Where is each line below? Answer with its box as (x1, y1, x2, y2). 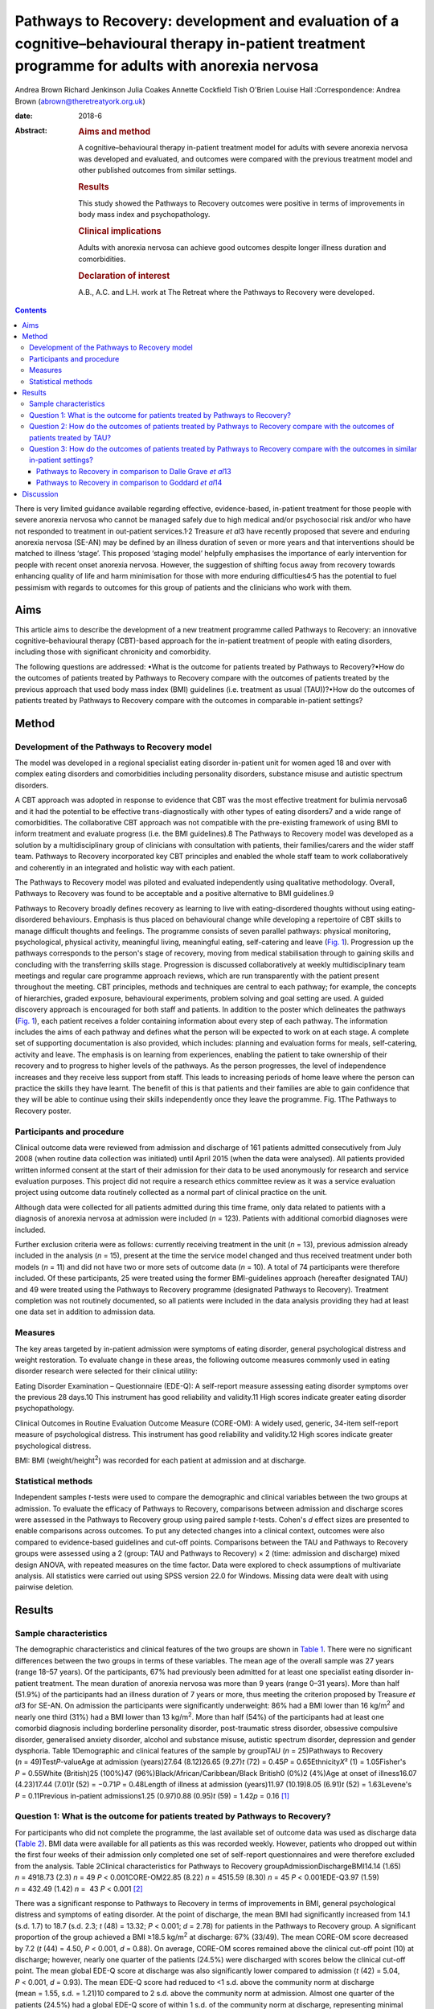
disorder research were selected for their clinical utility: (14, 1366, 198, 1376)
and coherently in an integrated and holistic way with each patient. (14, 862, 235, 872)
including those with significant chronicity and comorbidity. (14, 647, 211, 657)
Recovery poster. (14, 1106, 72, 1115)
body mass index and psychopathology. (78, 210, 211, 219)
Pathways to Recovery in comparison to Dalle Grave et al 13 (36, 466, 232, 476)
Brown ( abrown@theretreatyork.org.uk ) (14, 96, 146, 106)
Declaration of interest (78, 270, 170, 281)
